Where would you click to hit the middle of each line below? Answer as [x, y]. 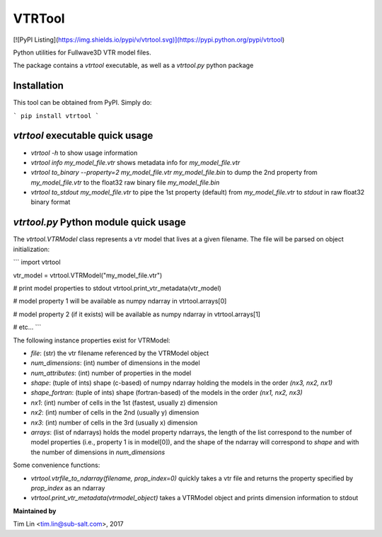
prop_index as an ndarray [68, 487]
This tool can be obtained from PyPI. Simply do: [82, 103]
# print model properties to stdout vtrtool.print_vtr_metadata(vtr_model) [117, 288]
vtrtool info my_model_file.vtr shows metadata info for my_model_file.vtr [135, 162]
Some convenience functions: [57, 465]
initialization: [31, 249]
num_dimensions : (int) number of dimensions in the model [116, 363]
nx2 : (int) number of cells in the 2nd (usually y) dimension [115, 412]
